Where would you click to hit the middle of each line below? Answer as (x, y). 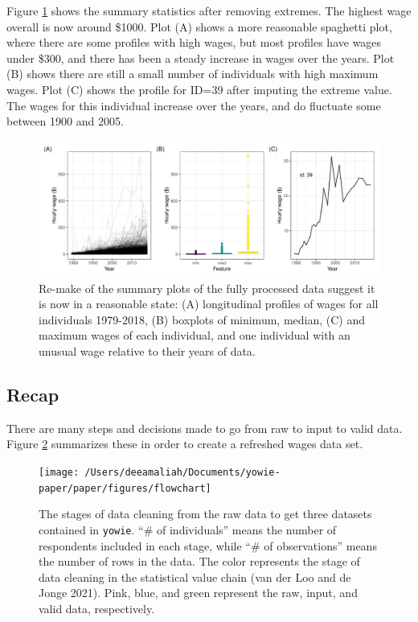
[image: (59, 473)
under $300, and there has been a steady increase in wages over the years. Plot (201, 58)
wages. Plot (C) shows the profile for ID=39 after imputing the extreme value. (199, 89)
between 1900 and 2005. (65, 121)
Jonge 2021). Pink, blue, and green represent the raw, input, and (198, 593)
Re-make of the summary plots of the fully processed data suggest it (207, 288)
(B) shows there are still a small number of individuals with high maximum (193, 74)
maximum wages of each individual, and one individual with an (195, 335)
